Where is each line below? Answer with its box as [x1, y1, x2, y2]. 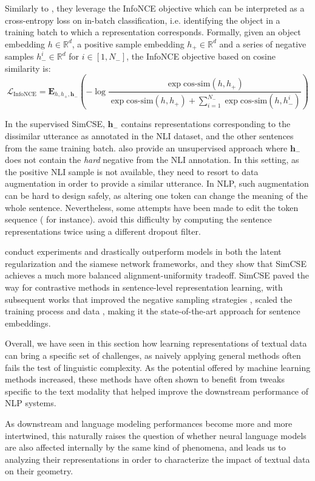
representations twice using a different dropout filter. [5, 224, 201, 237]
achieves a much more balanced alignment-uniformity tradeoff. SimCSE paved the [5, 269, 309, 282]
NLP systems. [5, 396, 56, 409]
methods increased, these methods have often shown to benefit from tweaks [5, 373, 285, 386]
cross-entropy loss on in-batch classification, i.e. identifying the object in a [5, 13, 280, 26]
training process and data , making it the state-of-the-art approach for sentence [5, 305, 300, 317]
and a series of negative [219, 37, 307, 50]
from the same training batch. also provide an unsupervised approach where [5, 141, 288, 154]
